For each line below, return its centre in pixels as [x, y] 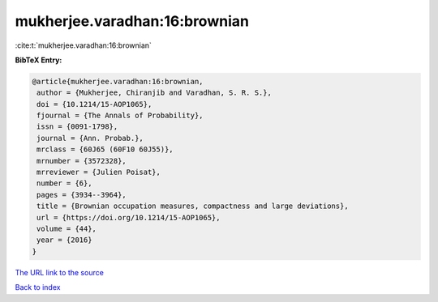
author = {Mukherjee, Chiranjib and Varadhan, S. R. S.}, [154, 93]
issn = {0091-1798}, [77, 127]
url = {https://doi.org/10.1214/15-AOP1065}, [129, 217]
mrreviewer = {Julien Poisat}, [99, 172]
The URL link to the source [60, 272]
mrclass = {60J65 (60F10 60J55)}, [105, 149]
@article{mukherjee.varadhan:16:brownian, [118, 81]
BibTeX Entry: [39, 60]
